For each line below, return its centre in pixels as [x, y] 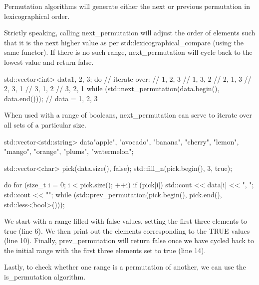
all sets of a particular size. [45, 124]
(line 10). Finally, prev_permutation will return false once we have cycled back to [129, 240]
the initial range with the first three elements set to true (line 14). [105, 250]
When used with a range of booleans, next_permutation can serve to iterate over [128, 115]
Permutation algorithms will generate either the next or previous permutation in [127, 6]
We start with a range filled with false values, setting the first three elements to [126, 221]
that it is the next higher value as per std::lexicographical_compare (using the [124, 42]
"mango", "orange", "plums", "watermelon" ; [69, 151]
